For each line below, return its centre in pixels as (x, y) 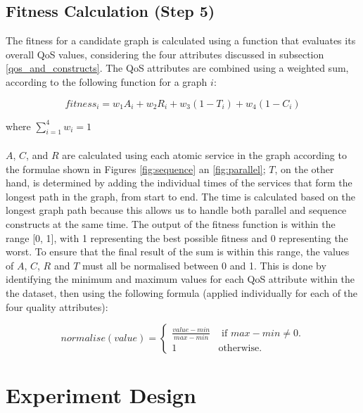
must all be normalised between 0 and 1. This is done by (204, 265)
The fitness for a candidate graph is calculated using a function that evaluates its (181, 40)
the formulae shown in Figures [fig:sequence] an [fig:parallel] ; (136, 169)
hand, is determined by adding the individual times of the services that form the (179, 183)
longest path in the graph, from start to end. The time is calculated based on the (181, 196)
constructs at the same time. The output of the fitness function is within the (171, 223)
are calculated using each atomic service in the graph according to (204, 154)
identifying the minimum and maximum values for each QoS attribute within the (180, 279)
